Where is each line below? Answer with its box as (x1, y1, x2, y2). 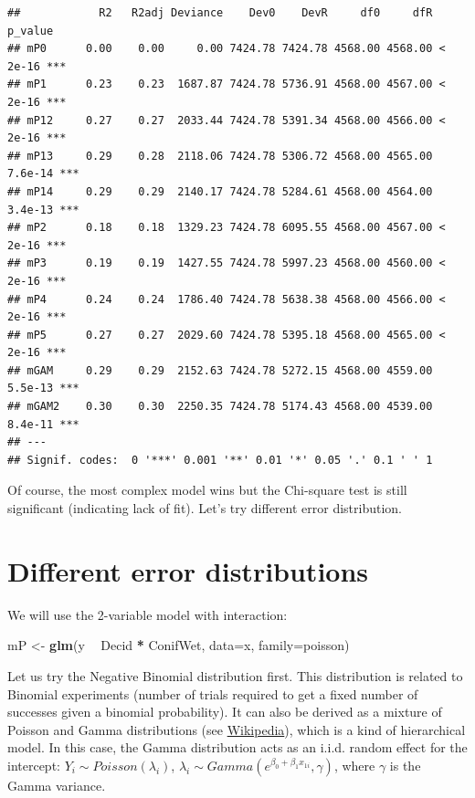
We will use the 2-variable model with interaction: (7, 604, 288, 624)
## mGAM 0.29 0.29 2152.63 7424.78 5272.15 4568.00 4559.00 (7, 363, 433, 377)
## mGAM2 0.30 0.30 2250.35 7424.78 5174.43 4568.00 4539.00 (7, 400, 433, 414)
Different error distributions (7, 551, 369, 589)
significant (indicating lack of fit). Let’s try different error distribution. (7, 499, 402, 518)
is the (389, 755, 421, 774)
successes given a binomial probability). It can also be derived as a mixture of (7, 702, 442, 721)
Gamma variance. (7, 775, 106, 794)
